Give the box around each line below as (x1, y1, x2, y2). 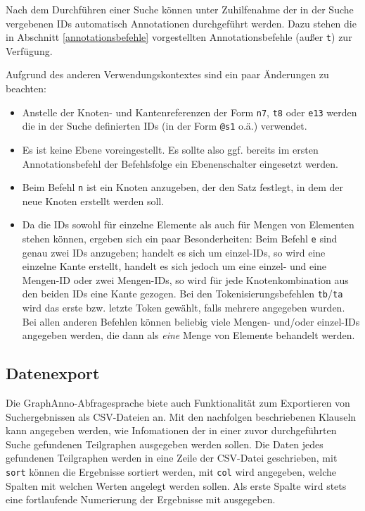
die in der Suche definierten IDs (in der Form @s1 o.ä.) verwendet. (22, 118, 307, 133)
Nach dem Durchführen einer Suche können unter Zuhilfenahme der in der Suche (6, 2, 354, 16)
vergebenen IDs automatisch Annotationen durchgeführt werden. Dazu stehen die (6, 16, 357, 30)
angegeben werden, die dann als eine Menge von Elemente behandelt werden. (22, 328, 355, 343)
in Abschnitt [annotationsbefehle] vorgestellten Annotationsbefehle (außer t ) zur (6, 30, 352, 44)
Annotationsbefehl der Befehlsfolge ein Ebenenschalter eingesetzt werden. (22, 156, 338, 171)
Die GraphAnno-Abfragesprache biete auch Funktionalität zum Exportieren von (6, 395, 350, 410)
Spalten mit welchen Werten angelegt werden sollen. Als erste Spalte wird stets (6, 478, 347, 493)
